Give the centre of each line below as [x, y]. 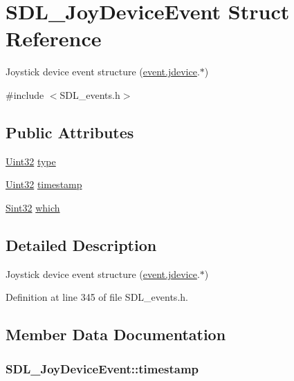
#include [25, 94]
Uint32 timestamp [44, 184]
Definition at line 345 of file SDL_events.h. [97, 297]
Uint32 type [31, 161]
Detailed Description [81, 244]
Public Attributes [70, 132]
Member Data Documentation [116, 334]
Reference [54, 38]
